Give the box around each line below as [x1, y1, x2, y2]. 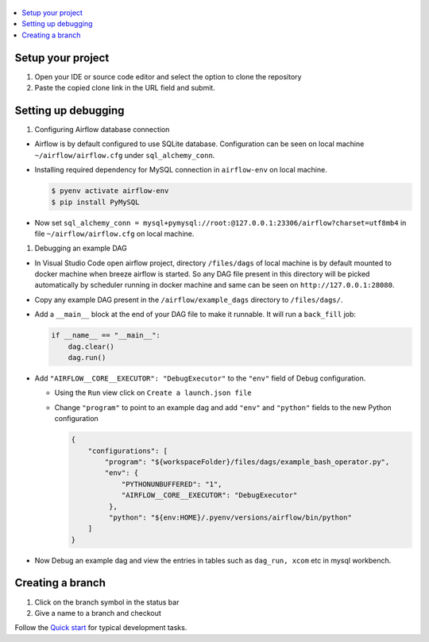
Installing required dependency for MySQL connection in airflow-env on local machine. [34, 165, 327, 175]
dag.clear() [68, 342, 115, 351]
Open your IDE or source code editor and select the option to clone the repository [34, 72, 302, 81]
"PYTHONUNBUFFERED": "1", [121, 479, 222, 489]
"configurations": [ [87, 446, 168, 455]
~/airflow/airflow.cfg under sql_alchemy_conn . [34, 150, 215, 160]
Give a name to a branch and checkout [34, 608, 162, 617]
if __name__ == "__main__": [51, 331, 160, 340]
